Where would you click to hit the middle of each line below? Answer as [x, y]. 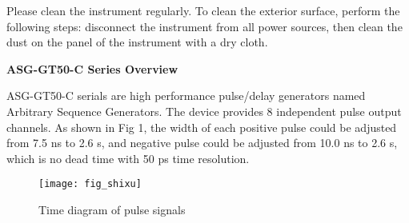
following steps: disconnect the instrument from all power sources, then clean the [204, 26]
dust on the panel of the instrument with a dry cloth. [137, 42]
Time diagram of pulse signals [112, 209]
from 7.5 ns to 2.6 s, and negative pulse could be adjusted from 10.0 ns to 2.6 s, [202, 143]
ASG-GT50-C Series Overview [92, 68]
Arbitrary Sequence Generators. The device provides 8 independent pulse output [204, 111]
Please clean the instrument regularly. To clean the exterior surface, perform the [203, 10]
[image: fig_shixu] [90, 184]
